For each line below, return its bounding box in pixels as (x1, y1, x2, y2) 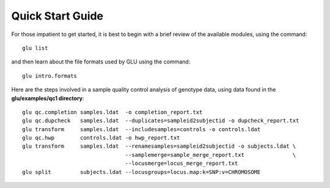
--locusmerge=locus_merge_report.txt (125, 160, 238, 167)
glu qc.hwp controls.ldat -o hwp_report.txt (22, 134, 180, 142)
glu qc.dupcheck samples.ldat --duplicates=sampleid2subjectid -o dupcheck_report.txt (22, 117, 299, 125)
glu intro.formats (22, 72, 78, 79)
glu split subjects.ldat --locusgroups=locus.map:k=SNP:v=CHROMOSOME (22, 168, 261, 175)
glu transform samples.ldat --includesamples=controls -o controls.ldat (22, 126, 261, 132)
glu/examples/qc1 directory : (11, 95, 85, 102)
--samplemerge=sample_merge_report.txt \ (125, 151, 296, 158)
